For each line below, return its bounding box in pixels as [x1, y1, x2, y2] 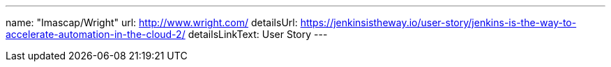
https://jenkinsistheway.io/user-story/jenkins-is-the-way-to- [300, 17, 577, 28]
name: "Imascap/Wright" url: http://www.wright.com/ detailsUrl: [6, 17, 298, 28]
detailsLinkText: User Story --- [188, 28, 328, 40]
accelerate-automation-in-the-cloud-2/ [6, 28, 186, 40]
